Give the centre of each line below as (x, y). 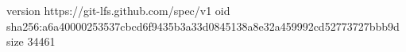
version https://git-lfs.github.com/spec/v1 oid (118, 10)
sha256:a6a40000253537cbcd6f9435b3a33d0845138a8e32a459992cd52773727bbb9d (203, 26)
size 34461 (31, 41)
